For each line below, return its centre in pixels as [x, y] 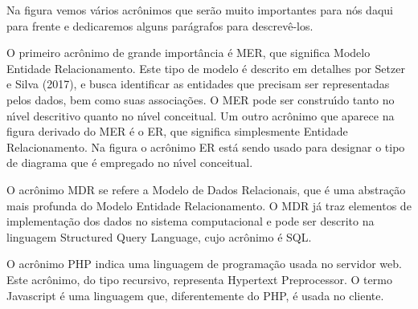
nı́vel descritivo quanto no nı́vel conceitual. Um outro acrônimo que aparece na [201, 115]
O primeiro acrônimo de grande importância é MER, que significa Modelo [189, 53]
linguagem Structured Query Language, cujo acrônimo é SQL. [159, 236]
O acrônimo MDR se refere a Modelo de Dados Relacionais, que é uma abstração [206, 189]
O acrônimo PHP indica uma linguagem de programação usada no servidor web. [204, 264]
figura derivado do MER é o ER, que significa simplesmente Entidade [177, 131]
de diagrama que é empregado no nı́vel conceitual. [130, 163]
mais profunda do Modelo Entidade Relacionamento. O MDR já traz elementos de [209, 205]
